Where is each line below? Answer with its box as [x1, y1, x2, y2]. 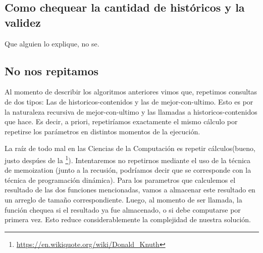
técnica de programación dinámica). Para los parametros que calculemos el [5, 174, 236, 185]
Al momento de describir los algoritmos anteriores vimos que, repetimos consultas [5, 86, 257, 97]
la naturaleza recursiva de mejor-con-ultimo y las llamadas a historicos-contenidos [5, 106, 257, 117]
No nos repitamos [5, 63, 99, 78]
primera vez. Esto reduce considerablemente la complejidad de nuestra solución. [5, 214, 251, 225]
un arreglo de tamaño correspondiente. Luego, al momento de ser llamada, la [5, 194, 242, 205]
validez [5, 14, 41, 30]
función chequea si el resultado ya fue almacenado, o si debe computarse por [5, 204, 241, 215]
